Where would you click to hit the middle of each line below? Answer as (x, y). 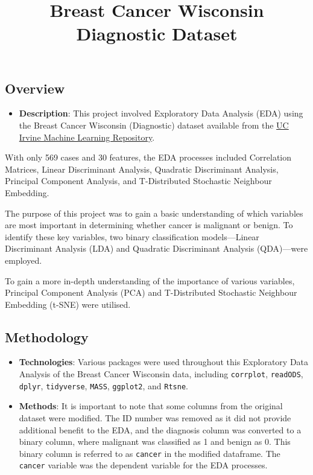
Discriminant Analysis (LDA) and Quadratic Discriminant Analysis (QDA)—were (156, 248)
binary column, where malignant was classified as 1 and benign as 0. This (155, 442)
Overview (35, 88)
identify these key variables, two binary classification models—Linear (132, 236)
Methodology (47, 336)
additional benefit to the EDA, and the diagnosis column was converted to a (160, 429)
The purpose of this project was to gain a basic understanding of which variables (154, 213)
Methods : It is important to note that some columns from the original (151, 406)
